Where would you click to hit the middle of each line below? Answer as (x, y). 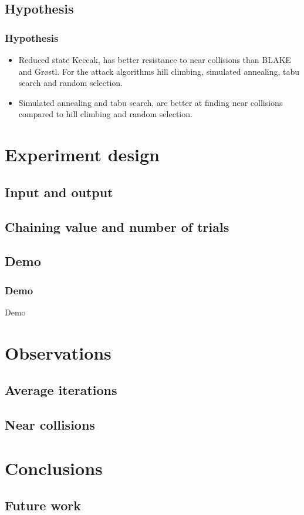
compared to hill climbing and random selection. (105, 114)
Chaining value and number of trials (117, 226)
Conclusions (54, 468)
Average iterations (61, 390)
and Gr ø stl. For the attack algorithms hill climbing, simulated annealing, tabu (159, 71)
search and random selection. (70, 83)
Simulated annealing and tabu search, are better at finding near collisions (151, 102)
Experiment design (82, 154)
